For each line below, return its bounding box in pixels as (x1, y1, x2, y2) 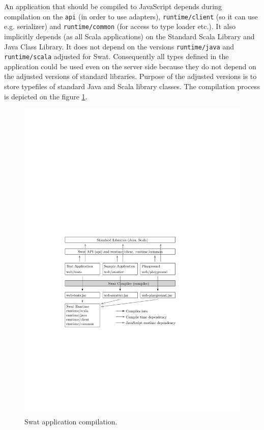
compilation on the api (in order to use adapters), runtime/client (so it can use (4, 11, 258, 21)
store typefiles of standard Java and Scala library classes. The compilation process (4, 81, 260, 91)
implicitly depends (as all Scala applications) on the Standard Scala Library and (4, 31, 255, 41)
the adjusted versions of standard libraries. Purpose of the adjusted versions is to (4, 71, 257, 82)
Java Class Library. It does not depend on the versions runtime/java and (4, 41, 234, 51)
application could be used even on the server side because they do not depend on (4, 61, 256, 71)
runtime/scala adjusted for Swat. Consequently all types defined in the (4, 51, 229, 62)
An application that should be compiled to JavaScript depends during (4, 1, 222, 11)
